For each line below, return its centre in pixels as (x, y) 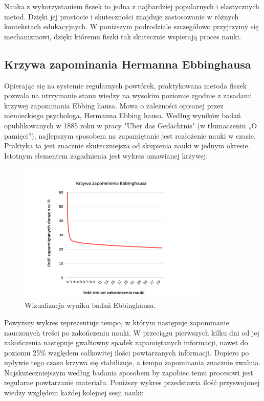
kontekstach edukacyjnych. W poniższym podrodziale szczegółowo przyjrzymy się (131, 26)
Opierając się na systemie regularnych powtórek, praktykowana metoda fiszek (126, 85)
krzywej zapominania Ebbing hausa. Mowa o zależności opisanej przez (114, 105)
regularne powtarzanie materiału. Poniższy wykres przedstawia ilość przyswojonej (132, 382)
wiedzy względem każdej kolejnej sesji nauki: (74, 393)
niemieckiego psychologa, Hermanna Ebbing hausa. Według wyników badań (123, 115)
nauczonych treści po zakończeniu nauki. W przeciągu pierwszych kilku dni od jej (132, 332)
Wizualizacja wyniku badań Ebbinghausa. (90, 305)
